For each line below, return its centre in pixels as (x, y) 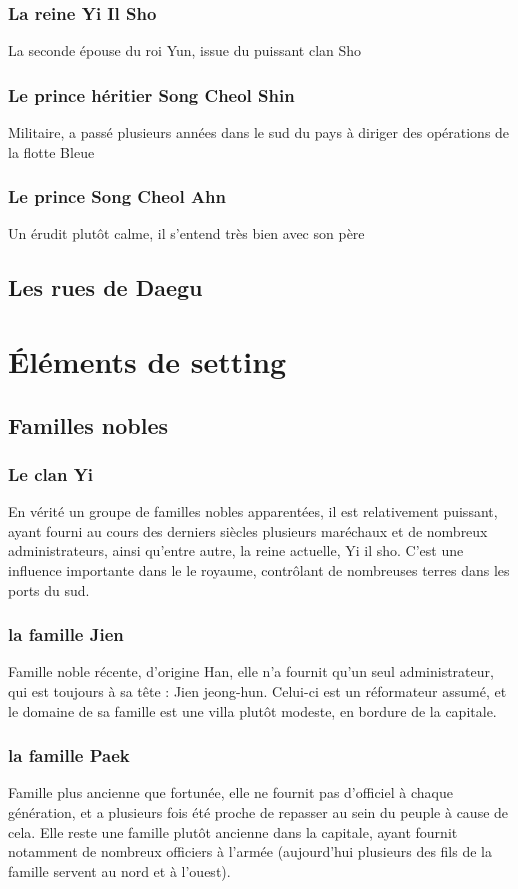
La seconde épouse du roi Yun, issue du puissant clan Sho (185, 50)
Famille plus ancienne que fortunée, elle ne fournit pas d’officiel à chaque (230, 792)
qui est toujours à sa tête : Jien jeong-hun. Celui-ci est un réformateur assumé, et (257, 690)
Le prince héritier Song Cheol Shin (151, 94)
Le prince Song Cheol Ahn (117, 196)
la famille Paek (69, 755)
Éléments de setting (147, 361)
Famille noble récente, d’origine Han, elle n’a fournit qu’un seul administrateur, (251, 671)
